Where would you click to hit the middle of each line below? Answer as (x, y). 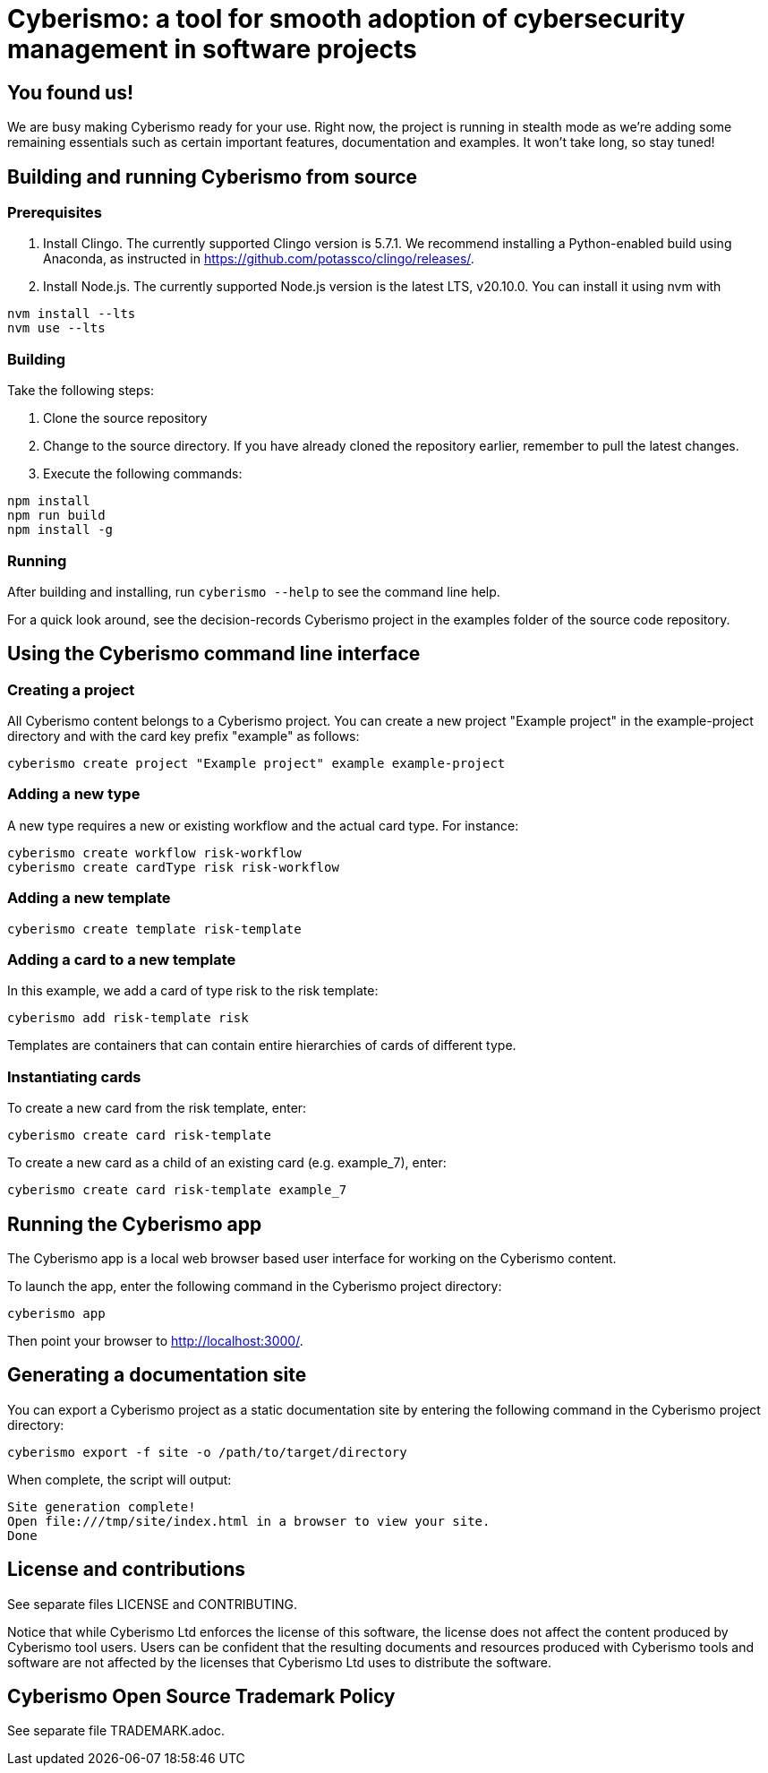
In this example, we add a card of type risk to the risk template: (193, 991)
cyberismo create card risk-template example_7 (177, 1190)
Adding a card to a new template (122, 959)
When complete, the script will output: (119, 1479)
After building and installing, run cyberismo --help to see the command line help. (254, 591)
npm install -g (60, 530)
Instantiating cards (74, 1076)
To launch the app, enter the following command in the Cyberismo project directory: (255, 1286)
